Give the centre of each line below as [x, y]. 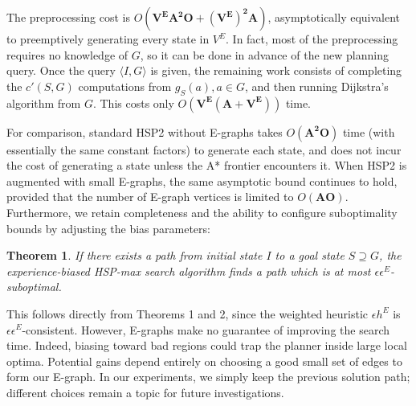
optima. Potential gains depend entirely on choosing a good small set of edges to [204, 361]
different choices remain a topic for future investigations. [145, 392]
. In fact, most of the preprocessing [312, 39]
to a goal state [310, 255]
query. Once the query [61, 70]
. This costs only [133, 103]
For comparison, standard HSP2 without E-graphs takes [145, 131]
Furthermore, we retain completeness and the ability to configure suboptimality [202, 212]
